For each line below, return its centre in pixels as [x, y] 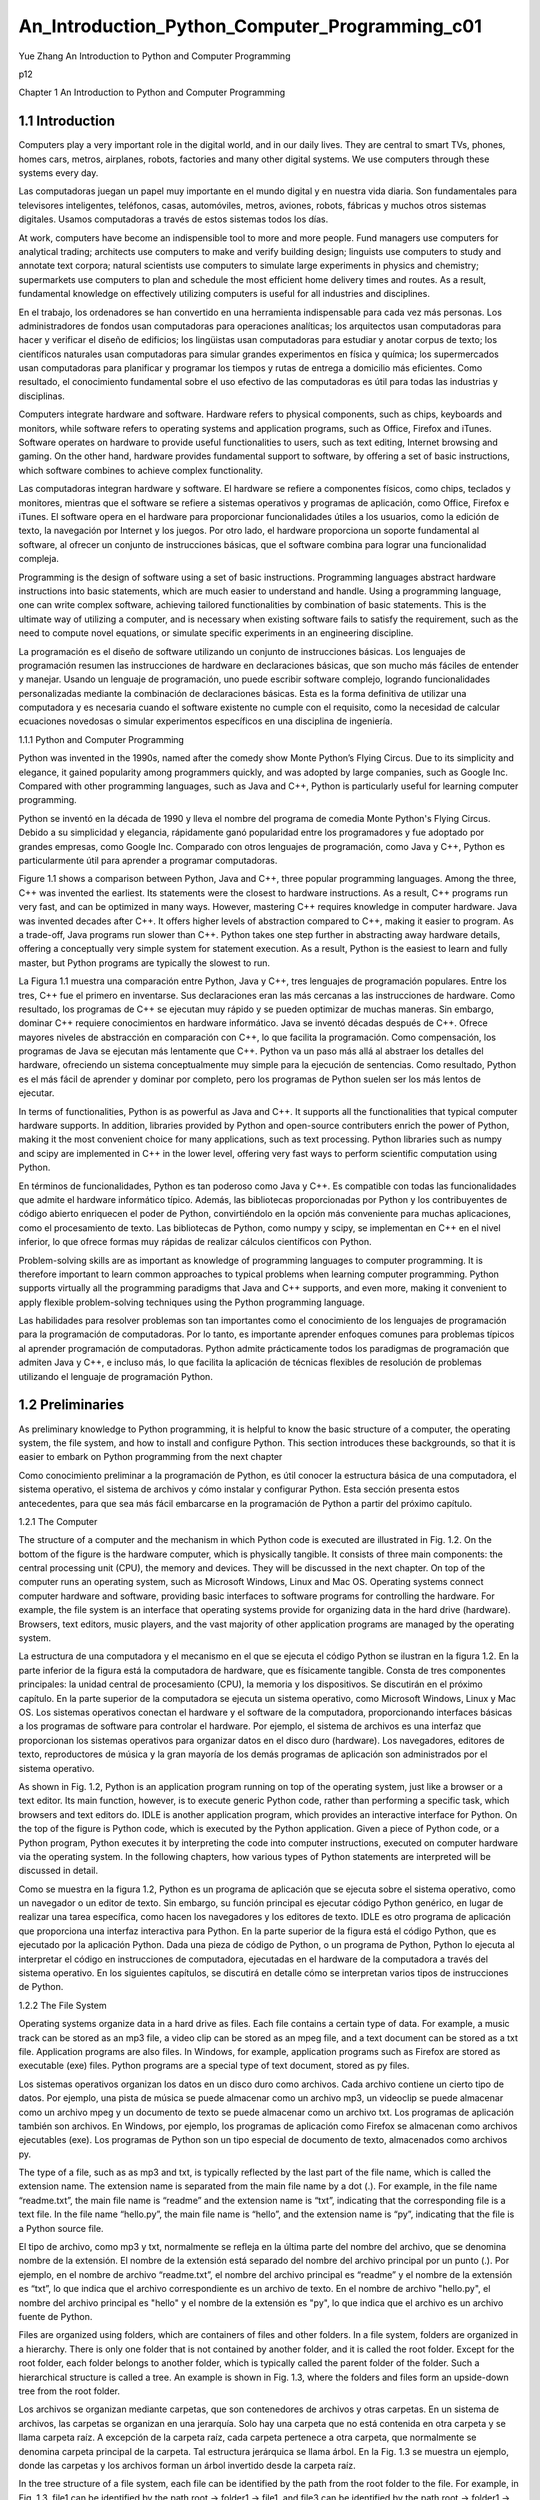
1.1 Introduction [66, 121]
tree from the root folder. [69, 2391]
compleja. [39, 559]
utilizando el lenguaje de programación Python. [116, 1376]
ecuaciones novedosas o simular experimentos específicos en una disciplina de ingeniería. [205, 721]
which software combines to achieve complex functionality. [141, 470]
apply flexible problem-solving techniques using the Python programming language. [191, 1302]
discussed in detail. [58, 1871]
